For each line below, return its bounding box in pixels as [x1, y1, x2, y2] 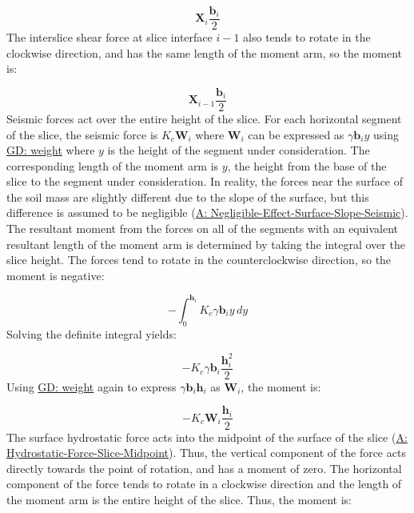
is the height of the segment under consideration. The [107, 142, 370, 158]
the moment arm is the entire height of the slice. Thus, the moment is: [6, 491, 352, 507]
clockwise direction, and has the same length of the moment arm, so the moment [6, 44, 402, 61]
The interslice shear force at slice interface [6, 29, 213, 46]
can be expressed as [248, 126, 344, 142]
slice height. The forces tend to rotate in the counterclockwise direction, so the [6, 251, 392, 268]
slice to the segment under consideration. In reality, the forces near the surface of [6, 173, 404, 190]
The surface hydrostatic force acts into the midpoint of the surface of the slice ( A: [6, 428, 408, 445]
